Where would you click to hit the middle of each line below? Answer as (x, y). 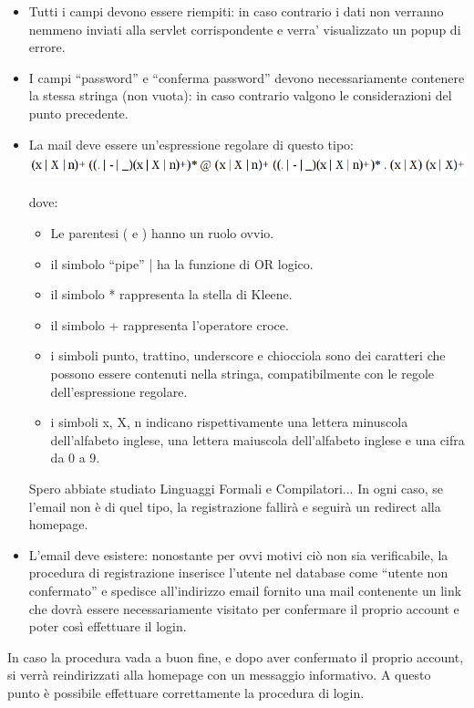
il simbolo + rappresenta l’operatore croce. (170, 324)
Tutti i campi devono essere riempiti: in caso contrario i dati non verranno (236, 11)
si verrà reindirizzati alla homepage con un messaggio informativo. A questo (219, 675)
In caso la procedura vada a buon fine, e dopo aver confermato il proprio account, (236, 656)
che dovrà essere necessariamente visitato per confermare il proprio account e (244, 608)
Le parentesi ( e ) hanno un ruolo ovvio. (162, 233)
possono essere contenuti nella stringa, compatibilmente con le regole (242, 374)
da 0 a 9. (75, 458)
